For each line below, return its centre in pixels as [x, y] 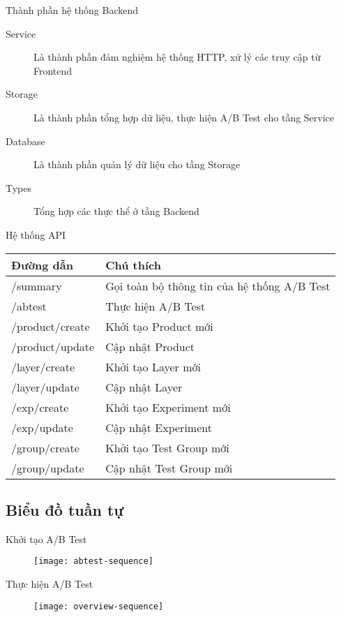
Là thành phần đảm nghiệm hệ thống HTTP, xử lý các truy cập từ [177, 57]
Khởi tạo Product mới [159, 326]
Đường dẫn [42, 265]
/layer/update [45, 387]
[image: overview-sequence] [99, 606]
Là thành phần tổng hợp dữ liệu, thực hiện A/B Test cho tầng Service [184, 117]
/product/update [53, 346]
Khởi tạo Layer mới [153, 366]
